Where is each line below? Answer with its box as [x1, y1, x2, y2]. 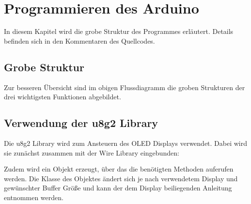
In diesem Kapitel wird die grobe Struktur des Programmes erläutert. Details [4, 26, 234, 36]
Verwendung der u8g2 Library [4, 115, 158, 130]
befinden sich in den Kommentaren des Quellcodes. [4, 35, 155, 46]
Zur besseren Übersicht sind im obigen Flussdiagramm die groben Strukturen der [4, 82, 245, 92]
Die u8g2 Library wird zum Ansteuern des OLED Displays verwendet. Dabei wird [4, 138, 248, 148]
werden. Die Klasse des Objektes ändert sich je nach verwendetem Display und [4, 173, 238, 183]
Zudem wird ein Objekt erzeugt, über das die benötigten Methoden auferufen [4, 164, 234, 174]
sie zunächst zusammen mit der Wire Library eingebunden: [4, 147, 179, 157]
